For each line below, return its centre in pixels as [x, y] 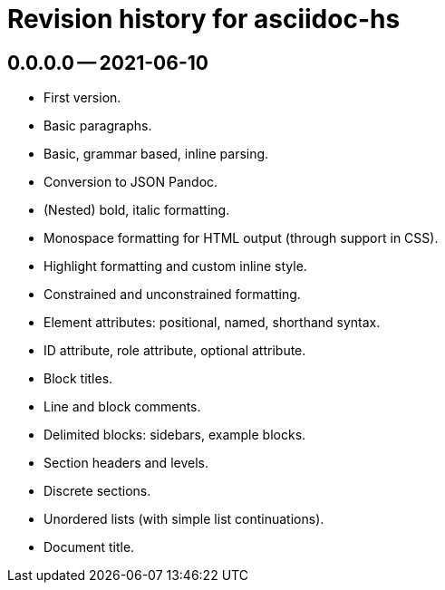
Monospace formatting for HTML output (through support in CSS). [241, 238]
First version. [82, 98]
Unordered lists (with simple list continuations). [184, 519]
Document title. [89, 547]
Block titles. [78, 379]
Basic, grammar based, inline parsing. [156, 154]
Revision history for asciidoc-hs [204, 19]
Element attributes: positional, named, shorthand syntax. [212, 323]
